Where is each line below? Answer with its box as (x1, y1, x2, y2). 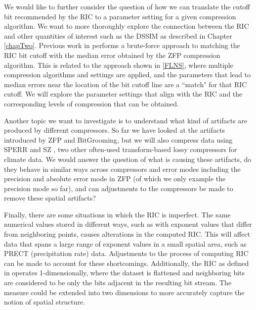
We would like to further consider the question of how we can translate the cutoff (4, 1, 250, 11)
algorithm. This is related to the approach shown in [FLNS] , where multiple (4, 59, 233, 70)
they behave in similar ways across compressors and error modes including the (4, 163, 241, 174)
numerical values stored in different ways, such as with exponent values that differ (4, 219, 252, 229)
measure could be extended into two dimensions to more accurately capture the (4, 287, 245, 297)
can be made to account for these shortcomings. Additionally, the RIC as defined (4, 258, 249, 268)
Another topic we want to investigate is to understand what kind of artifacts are (4, 115, 248, 125)
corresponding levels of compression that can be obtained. (4, 98, 179, 108)
